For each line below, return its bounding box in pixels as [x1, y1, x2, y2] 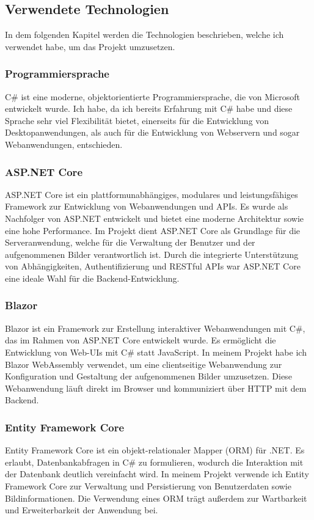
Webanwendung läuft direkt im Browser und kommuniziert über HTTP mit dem [5, 381, 307, 394]
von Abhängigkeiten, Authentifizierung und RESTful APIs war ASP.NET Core [5, 260, 301, 273]
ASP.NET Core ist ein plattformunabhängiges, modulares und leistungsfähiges [5, 188, 298, 200]
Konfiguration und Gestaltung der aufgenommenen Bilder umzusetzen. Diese [5, 370, 292, 383]
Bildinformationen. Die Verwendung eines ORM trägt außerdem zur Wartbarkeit [5, 491, 307, 504]
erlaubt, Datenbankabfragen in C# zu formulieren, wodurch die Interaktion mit [5, 455, 304, 468]
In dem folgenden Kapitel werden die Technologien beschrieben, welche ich [5, 28, 284, 41]
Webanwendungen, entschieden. [5, 137, 123, 150]
